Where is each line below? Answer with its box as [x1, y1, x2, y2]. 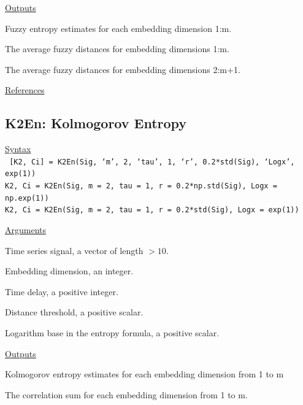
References [5, 83, 45, 96]
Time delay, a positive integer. [5, 285, 118, 298]
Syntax [5, 142, 31, 155]
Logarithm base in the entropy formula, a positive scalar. [5, 326, 220, 339]
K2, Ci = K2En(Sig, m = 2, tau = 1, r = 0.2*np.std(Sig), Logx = [5, 182, 277, 191]
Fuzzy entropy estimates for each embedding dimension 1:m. [5, 21, 232, 34]
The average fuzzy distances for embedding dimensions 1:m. [5, 42, 229, 55]
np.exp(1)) [5, 193, 49, 202]
